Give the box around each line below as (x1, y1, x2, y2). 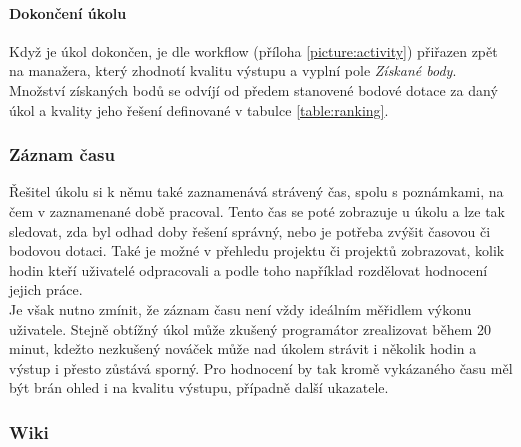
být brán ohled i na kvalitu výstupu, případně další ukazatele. (9, 377, 389, 398)
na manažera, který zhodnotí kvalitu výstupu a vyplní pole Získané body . (9, 60, 457, 81)
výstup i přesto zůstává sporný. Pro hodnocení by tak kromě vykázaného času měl (9, 357, 513, 378)
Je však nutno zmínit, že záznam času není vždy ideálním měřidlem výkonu (9, 298, 472, 319)
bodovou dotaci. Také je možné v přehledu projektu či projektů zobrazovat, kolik (9, 240, 505, 261)
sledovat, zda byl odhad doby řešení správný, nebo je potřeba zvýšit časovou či (9, 220, 491, 241)
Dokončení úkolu (9, 2, 127, 23)
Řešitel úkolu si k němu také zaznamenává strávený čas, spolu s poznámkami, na (9, 181, 504, 202)
